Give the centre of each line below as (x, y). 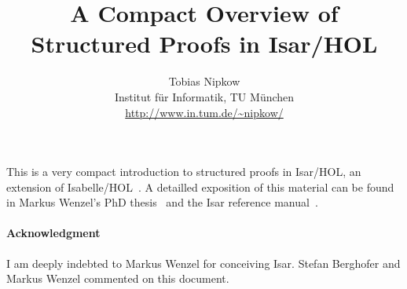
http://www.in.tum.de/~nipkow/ (204, 112)
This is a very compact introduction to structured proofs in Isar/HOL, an (184, 172)
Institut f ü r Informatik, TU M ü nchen (204, 96)
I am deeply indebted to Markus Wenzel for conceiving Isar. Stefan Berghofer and (203, 263)
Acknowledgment (53, 233)
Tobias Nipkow (204, 81)
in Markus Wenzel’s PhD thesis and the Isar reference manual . (162, 202)
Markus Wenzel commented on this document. (118, 278)
